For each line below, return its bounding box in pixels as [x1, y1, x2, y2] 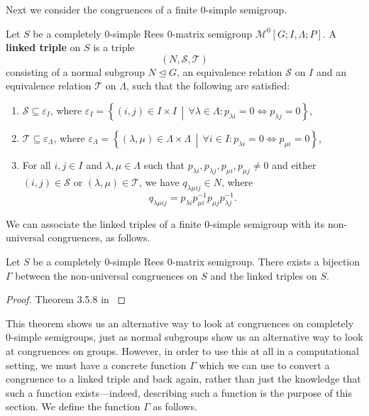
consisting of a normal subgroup [6, 64, 145, 79]
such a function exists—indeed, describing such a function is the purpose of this [6, 385, 352, 400]
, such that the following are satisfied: [126, 78, 290, 93]
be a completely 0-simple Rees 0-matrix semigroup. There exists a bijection [33, 254, 360, 269]
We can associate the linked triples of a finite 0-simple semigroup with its [6, 216, 325, 231]
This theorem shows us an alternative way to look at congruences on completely [6, 315, 354, 330]
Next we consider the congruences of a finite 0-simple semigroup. [6, 2, 287, 16]
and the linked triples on [210, 268, 317, 283]
